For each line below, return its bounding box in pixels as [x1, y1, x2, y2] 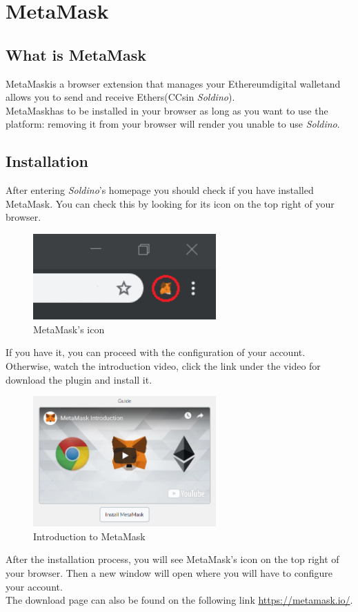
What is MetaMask [6, 43, 146, 65]
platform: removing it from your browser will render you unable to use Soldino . [6, 117, 340, 131]
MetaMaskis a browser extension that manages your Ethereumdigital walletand [6, 76, 341, 90]
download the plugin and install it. [6, 372, 152, 386]
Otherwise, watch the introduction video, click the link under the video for [6, 359, 321, 373]
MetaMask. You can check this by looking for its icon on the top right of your [6, 196, 335, 210]
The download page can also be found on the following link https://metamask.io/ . [6, 593, 353, 607]
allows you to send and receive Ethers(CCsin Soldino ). [6, 90, 235, 104]
